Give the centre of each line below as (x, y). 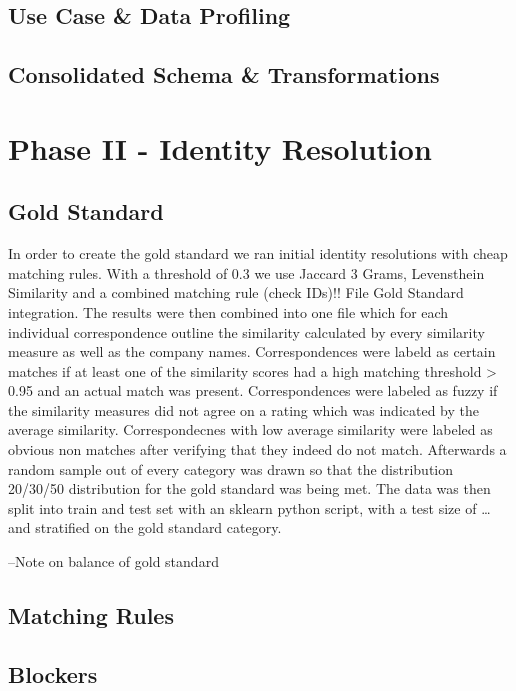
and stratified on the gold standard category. (145, 527)
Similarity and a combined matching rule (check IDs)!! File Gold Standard (236, 292)
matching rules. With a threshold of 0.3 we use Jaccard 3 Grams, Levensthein (246, 272)
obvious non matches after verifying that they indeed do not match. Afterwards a (257, 449)
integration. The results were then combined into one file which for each (228, 311)
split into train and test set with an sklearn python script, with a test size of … (249, 507)
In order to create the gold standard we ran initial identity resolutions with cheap (258, 253)
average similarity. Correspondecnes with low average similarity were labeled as (250, 429)
